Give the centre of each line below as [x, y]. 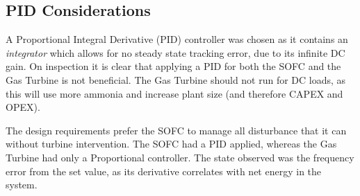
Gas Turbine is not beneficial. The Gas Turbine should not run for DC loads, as [176, 79]
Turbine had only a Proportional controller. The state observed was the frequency [180, 157]
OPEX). [23, 107]
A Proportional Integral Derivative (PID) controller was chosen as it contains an [177, 39]
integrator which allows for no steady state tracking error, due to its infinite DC [175, 52]
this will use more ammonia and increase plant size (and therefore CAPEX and [174, 93]
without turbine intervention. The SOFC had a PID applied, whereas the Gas [171, 144]
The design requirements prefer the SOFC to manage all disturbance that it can [176, 130]
